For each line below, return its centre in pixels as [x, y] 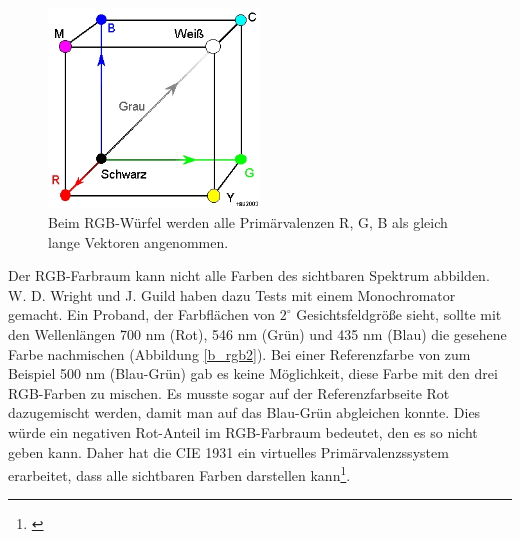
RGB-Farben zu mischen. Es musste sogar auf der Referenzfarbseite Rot [229, 392]
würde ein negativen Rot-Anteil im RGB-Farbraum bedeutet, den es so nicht [243, 431]
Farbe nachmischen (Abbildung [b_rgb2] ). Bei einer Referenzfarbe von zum [239, 353]
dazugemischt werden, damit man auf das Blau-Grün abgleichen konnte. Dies [244, 412]
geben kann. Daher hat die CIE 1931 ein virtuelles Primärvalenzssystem [228, 451]
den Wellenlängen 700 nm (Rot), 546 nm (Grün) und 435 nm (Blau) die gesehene [257, 333]
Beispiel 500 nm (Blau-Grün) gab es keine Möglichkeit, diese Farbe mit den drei [253, 373]
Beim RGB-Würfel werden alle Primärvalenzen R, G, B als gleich [248, 222]
